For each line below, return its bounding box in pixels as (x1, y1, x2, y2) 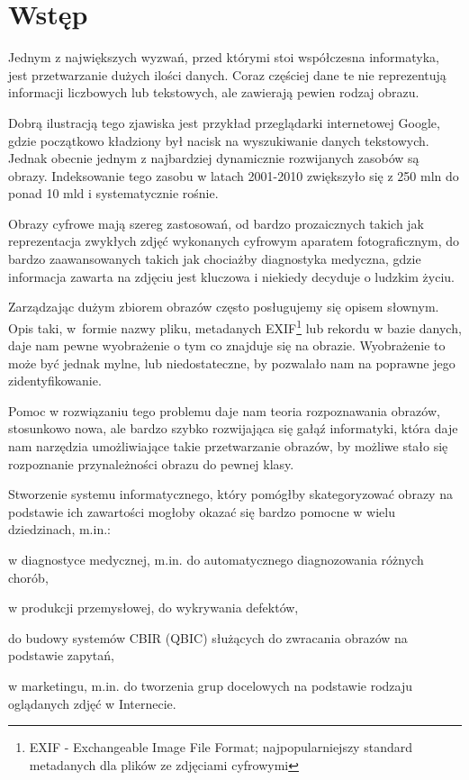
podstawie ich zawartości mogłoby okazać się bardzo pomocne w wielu (8, 502, 396, 521)
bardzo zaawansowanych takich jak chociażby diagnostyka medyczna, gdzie (8, 249, 421, 268)
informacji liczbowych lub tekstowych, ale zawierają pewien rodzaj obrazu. (8, 83, 419, 102)
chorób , (8, 567, 49, 586)
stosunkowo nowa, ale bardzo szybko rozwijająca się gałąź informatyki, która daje (8, 419, 458, 438)
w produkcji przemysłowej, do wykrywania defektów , (8, 598, 299, 617)
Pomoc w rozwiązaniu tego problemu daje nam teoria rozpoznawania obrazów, (8, 401, 440, 420)
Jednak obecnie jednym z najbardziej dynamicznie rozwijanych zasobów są (8, 149, 419, 168)
